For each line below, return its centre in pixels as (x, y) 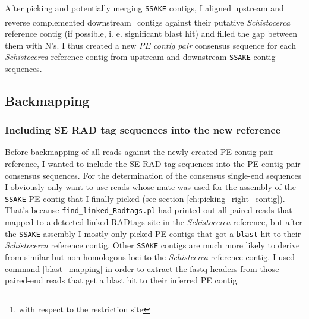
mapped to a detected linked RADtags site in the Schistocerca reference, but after (154, 222)
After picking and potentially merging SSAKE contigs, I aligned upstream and (144, 8)
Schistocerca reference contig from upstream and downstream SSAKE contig (140, 57)
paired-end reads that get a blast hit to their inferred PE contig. (122, 280)
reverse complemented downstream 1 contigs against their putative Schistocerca (148, 21)
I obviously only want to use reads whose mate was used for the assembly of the (150, 187)
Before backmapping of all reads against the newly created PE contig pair (139, 152)
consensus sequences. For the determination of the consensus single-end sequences (153, 175)
